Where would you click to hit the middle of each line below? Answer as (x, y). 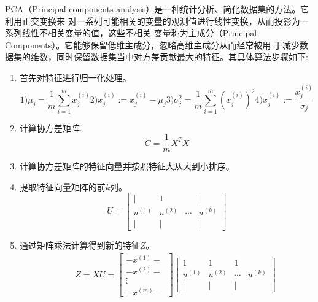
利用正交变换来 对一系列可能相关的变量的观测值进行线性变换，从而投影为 (153, 21)
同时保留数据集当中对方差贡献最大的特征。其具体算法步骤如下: (182, 57)
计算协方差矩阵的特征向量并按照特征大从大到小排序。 (127, 166)
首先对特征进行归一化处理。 (75, 77)
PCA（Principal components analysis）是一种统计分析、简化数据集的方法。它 (157, 9)
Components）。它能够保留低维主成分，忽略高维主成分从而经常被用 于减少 (152, 45)
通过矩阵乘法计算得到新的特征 (79, 245)
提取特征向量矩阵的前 (62, 186)
